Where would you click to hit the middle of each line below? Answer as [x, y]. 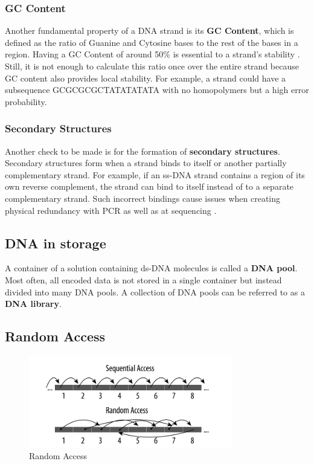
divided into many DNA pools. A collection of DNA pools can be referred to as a [155, 292]
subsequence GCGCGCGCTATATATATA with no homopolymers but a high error [157, 90]
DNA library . [33, 304]
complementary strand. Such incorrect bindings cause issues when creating [143, 198]
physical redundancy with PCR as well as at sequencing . [111, 210]
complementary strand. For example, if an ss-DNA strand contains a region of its [155, 174]
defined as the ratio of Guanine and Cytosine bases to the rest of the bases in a [152, 42]
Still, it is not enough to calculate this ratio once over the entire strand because [152, 66]
